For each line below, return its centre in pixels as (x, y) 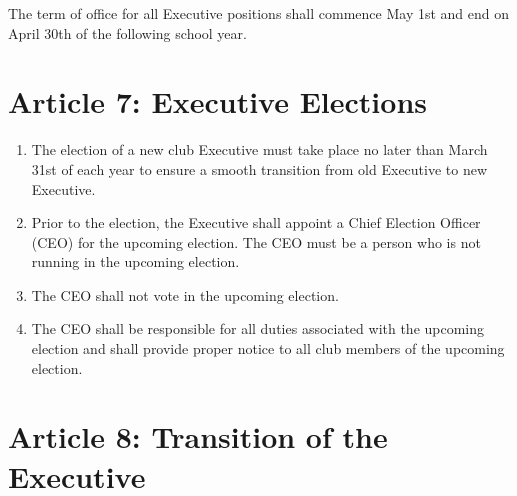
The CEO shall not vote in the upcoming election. (185, 294)
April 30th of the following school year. (127, 32)
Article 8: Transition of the (198, 436)
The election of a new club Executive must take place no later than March (259, 149)
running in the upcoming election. (135, 261)
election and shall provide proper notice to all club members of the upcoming (268, 348)
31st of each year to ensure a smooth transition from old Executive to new (259, 168)
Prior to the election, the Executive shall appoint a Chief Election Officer (256, 222)
